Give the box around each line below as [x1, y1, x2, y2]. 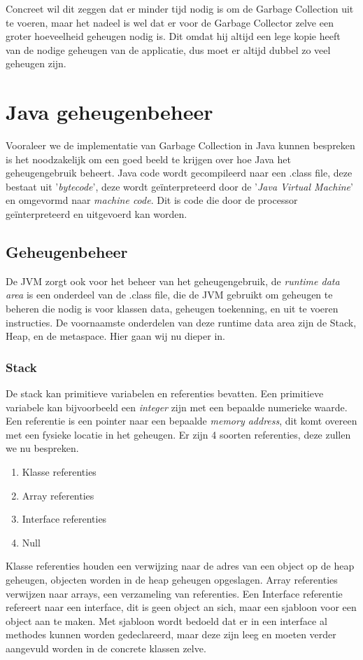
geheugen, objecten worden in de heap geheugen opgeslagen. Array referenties [6, 572, 338, 586]
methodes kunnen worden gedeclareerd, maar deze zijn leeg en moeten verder [6, 627, 336, 642]
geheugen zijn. [6, 56, 66, 71]
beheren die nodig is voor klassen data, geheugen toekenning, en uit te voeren [6, 301, 339, 316]
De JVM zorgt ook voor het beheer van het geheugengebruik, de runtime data [6, 273, 340, 288]
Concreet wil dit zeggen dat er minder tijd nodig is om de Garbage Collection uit [6, 1, 354, 15]
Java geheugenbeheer [6, 97, 213, 126]
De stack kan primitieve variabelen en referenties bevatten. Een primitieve [6, 386, 324, 401]
